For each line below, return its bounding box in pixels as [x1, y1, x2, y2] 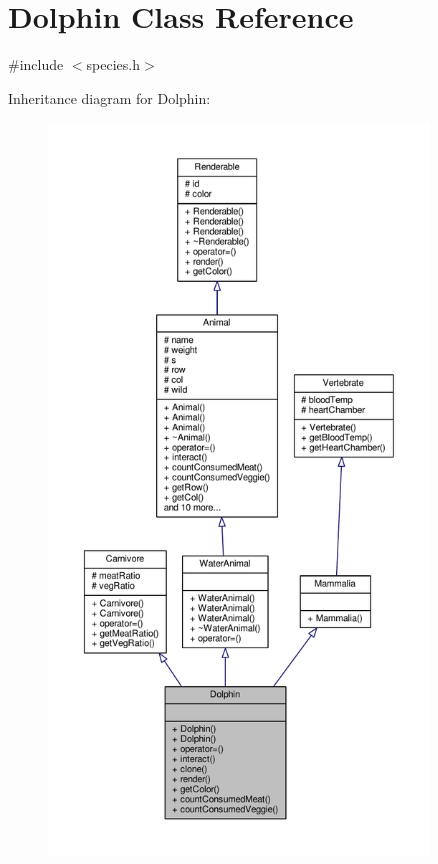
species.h [86, 54, 140, 75]
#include [8, 54, 64, 75]
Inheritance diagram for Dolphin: [8, 87, 211, 108]
